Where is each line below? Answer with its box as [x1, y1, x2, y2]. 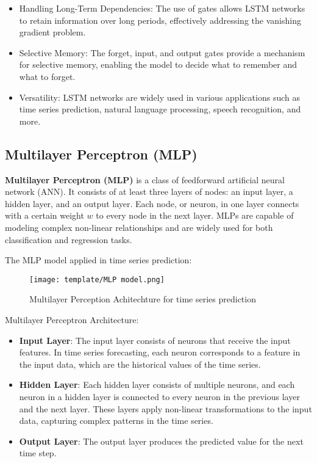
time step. [19, 447, 57, 459]
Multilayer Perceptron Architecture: [5, 313, 139, 326]
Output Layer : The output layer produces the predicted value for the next [19, 434, 304, 447]
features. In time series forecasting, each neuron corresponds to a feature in [19, 346, 301, 359]
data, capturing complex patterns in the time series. [19, 414, 213, 427]
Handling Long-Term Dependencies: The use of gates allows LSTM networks [19, 2, 305, 14]
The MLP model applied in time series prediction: [5, 253, 192, 266]
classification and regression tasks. [5, 233, 132, 246]
